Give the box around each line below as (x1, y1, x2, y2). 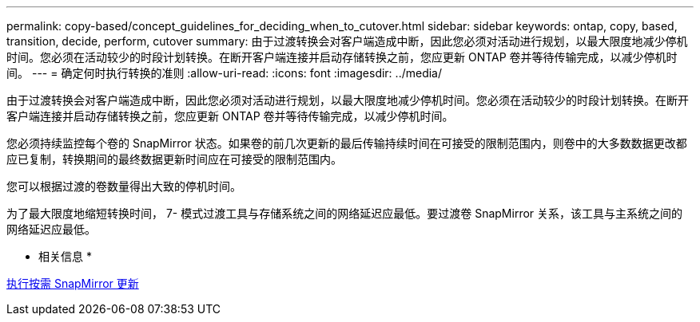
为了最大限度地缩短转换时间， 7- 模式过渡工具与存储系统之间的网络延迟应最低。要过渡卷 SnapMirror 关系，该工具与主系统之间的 (6, 206, 683, 220)
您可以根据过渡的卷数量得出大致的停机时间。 (6, 179, 241, 193)
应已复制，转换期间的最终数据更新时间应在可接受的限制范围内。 (6, 152, 342, 166)
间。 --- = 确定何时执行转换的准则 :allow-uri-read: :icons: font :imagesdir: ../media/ (6, 66, 443, 80)
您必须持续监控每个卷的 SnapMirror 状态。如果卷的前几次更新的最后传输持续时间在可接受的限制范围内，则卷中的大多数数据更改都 (6, 136, 687, 150)
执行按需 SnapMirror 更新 (6, 277, 139, 290)
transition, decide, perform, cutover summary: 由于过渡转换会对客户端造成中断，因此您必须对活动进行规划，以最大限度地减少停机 (6, 34, 688, 48)
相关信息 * (38, 249, 92, 263)
